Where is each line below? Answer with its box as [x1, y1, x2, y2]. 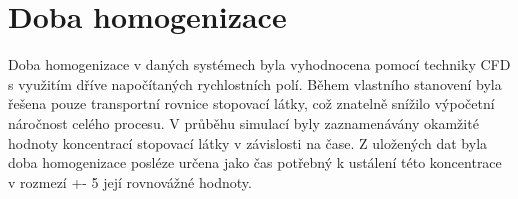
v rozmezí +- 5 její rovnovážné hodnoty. [8, 171, 252, 192]
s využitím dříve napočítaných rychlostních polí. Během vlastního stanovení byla [8, 73, 502, 94]
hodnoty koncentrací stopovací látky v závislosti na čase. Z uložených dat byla [8, 132, 488, 153]
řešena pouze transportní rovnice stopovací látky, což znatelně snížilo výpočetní [8, 93, 495, 114]
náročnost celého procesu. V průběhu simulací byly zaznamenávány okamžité [8, 112, 479, 133]
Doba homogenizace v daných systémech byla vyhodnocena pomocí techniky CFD [8, 54, 511, 75]
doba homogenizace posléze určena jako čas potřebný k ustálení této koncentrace [8, 152, 502, 173]
